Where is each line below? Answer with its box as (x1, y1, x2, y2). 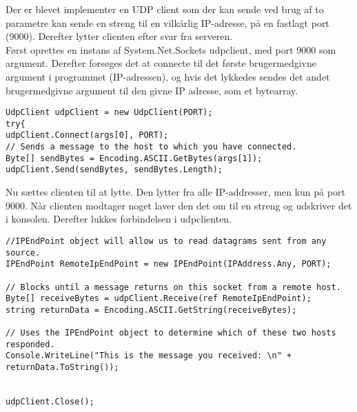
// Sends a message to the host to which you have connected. (6, 142, 297, 152)
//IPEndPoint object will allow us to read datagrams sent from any (6, 236, 327, 246)
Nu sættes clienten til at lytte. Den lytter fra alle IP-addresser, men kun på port (6, 185, 345, 199)
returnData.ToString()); (6, 362, 119, 373)
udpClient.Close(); (6, 397, 94, 407)
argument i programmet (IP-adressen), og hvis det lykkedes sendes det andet (6, 69, 330, 83)
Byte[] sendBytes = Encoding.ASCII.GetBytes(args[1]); (6, 153, 263, 163)
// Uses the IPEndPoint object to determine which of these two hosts (6, 328, 336, 338)
